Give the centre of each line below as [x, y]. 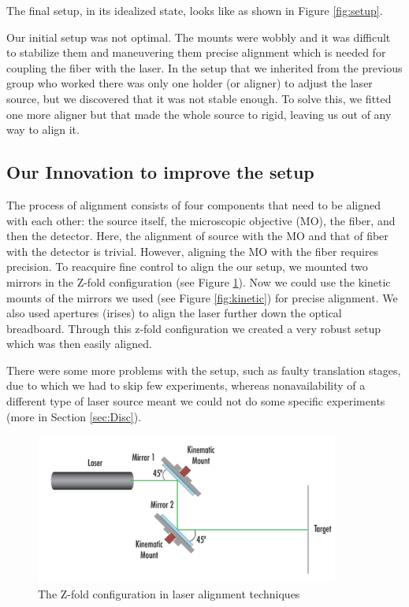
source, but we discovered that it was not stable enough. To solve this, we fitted [199, 98]
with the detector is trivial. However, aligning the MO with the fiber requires [193, 251]
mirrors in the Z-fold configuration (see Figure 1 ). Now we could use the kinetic [199, 281]
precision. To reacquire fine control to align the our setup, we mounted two [187, 266]
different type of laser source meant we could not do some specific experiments [196, 401]
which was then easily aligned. [79, 344]
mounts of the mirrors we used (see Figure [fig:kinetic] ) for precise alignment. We [202, 297]
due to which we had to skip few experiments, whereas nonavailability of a [186, 385]
